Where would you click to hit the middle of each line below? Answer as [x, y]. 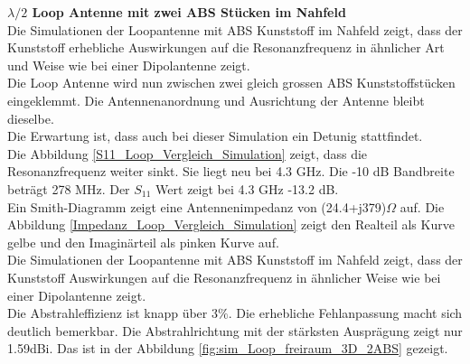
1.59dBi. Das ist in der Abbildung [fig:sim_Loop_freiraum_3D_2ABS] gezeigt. [228, 348]
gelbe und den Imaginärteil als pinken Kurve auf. [143, 242]
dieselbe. [31, 118]
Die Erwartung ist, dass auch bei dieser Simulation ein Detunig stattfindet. [215, 136]
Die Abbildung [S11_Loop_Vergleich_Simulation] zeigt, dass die [188, 153]
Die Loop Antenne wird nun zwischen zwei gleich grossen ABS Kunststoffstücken [231, 83]
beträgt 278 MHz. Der [69, 188]
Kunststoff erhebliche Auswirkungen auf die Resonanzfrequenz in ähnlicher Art [226, 47]
